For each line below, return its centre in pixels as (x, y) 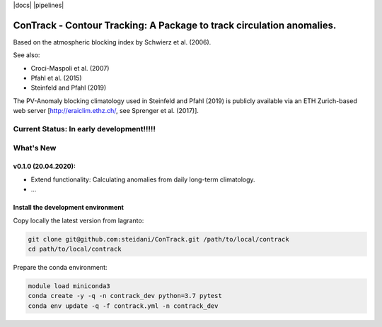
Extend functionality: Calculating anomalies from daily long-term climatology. (143, 179)
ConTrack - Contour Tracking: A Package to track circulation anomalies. (175, 25)
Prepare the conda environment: (60, 267)
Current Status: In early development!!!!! (84, 129)
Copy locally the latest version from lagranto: (79, 220)
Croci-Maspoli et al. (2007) (70, 68)
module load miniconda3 (69, 286)
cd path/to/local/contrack (75, 249)
